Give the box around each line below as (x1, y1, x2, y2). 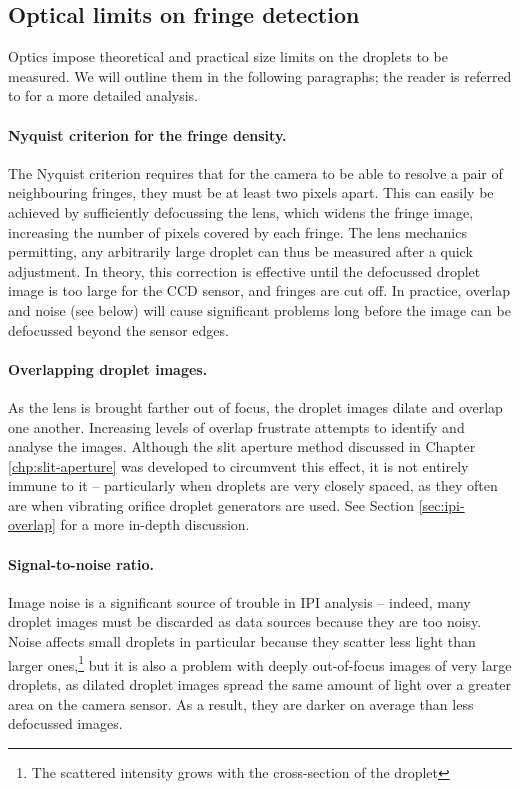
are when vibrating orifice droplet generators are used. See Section (8, 494, 415, 515)
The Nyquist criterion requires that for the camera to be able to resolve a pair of (8, 162, 503, 183)
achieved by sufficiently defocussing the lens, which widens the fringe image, (8, 201, 474, 222)
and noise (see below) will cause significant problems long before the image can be (8, 299, 511, 320)
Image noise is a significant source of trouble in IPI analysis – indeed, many (8, 591, 471, 612)
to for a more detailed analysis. (8, 85, 199, 106)
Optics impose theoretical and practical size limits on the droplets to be (8, 46, 448, 67)
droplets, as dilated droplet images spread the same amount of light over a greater (8, 673, 512, 694)
